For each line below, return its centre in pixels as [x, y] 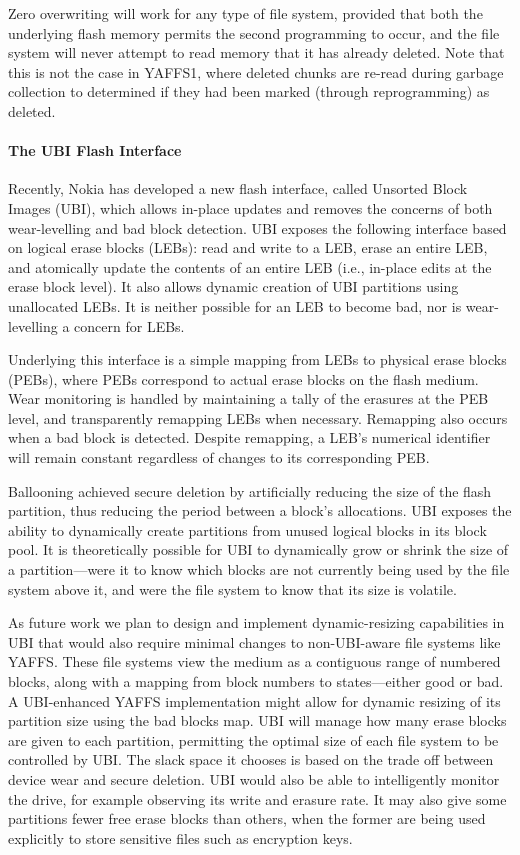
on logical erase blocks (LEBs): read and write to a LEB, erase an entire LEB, [248, 247]
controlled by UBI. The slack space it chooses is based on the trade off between [251, 759]
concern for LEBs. [129, 325]
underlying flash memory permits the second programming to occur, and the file [254, 32]
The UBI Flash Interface [95, 150]
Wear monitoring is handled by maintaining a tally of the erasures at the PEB [248, 398]
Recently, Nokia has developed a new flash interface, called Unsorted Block [238, 188]
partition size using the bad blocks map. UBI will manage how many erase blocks [257, 720]
